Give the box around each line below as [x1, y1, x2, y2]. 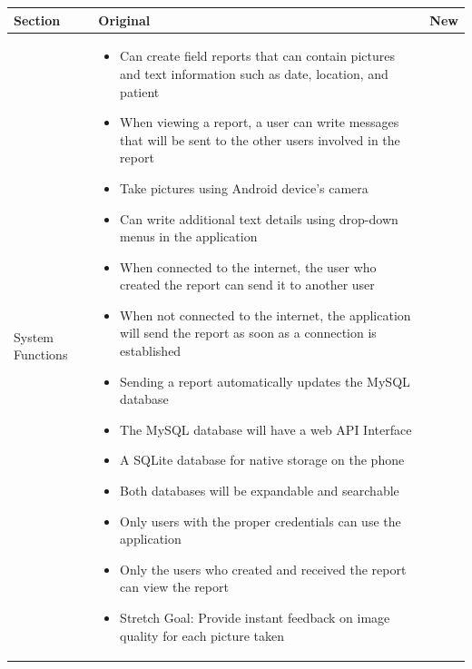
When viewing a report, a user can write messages [120, 113, 399, 132]
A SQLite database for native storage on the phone [120, 450, 405, 469]
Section [14, 10, 61, 29]
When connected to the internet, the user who [120, 257, 377, 276]
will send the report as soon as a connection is [120, 323, 377, 342]
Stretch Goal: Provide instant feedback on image [120, 608, 390, 626]
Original [98, 10, 151, 29]
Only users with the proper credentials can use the [120, 511, 401, 530]
